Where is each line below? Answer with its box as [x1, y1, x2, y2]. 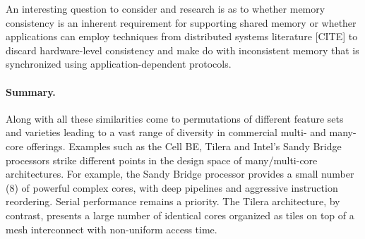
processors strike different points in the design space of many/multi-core [6, 152, 318, 167]
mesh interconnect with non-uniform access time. [6, 221, 217, 236]
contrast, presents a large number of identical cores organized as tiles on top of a [6, 207, 354, 222]
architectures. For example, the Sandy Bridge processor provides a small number [6, 166, 354, 181]
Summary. [6, 84, 56, 99]
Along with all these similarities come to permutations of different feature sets [6, 111, 344, 125]
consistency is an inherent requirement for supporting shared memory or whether [6, 15, 357, 30]
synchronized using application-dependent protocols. [6, 56, 232, 71]
